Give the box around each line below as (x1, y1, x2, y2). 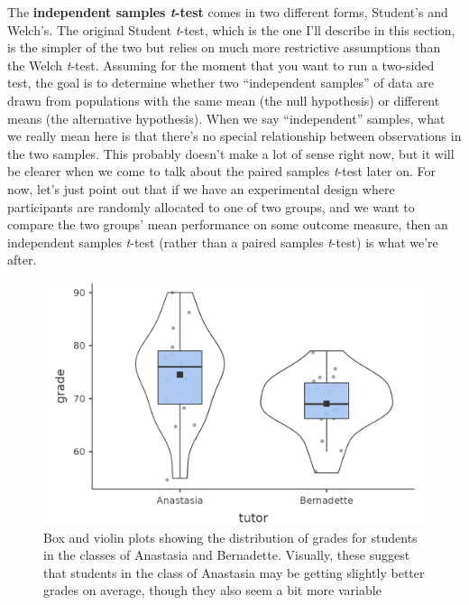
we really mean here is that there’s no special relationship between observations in (7, 126, 462, 145)
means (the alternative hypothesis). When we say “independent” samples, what (7, 108, 446, 127)
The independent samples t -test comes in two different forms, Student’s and (7, 3, 448, 21)
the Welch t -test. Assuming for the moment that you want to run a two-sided (7, 55, 435, 74)
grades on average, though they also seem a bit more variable (43, 581, 382, 600)
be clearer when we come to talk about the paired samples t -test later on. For (7, 162, 437, 181)
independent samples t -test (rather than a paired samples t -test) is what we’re (7, 232, 438, 251)
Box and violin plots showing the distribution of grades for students (43, 527, 418, 546)
